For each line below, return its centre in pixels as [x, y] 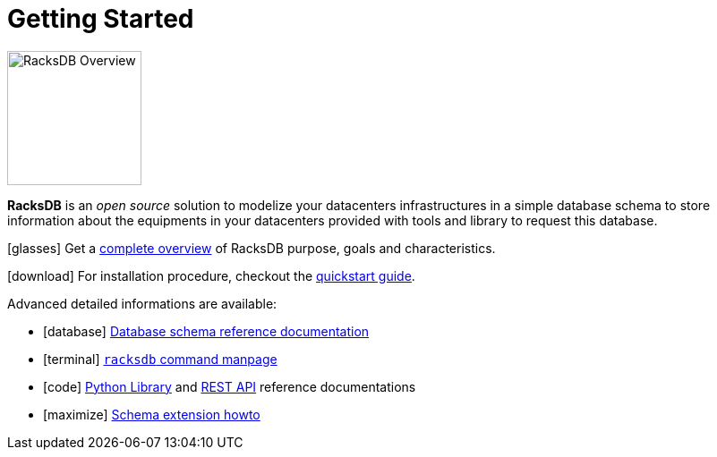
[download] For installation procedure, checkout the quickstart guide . [211, 275]
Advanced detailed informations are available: [142, 303]
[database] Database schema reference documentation [206, 331]
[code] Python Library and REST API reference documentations [230, 386]
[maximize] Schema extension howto [152, 414]
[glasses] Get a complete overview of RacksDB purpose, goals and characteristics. [252, 248]
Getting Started [101, 19]
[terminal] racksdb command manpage [160, 359]
